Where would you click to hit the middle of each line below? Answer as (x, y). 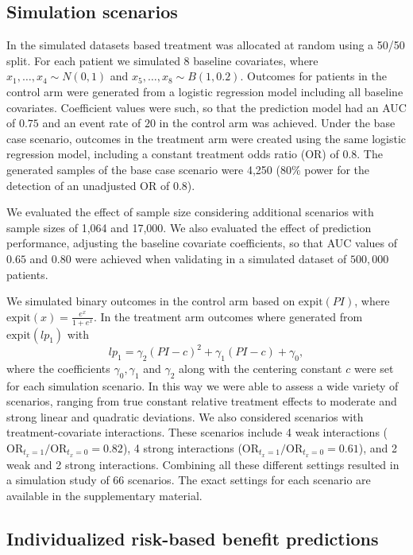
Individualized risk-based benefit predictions (193, 539)
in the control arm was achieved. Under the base (277, 123)
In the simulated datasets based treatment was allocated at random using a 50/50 (206, 45)
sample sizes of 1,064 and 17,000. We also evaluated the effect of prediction (189, 227)
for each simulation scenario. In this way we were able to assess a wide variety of (203, 385)
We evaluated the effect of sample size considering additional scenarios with (190, 212)
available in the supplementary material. (104, 496)
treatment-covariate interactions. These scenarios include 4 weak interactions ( (197, 432)
